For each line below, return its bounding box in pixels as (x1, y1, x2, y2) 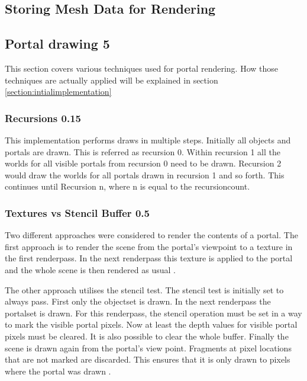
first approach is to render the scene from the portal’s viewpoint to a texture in (5, 240, 293, 252)
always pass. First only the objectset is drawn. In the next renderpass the (5, 295, 271, 308)
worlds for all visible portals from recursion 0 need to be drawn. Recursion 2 (5, 157, 282, 169)
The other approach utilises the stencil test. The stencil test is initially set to (5, 283, 284, 296)
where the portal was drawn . (5, 364, 111, 377)
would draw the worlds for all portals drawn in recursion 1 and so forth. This (5, 168, 285, 181)
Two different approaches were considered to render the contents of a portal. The (5, 229, 298, 241)
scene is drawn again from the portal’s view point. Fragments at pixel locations (5, 341, 292, 354)
